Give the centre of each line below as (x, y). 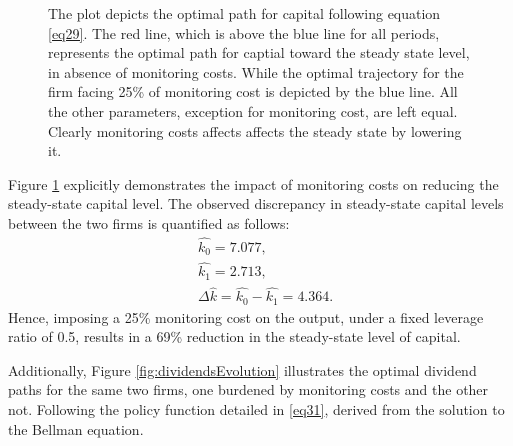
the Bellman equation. (76, 428)
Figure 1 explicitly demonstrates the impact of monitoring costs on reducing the (253, 183)
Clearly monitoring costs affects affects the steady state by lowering (255, 130)
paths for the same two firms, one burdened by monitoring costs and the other (248, 389)
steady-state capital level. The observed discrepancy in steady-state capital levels (256, 203)
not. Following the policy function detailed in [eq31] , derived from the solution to (256, 409)
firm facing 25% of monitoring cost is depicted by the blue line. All (253, 91)
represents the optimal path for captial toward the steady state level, (259, 52)
